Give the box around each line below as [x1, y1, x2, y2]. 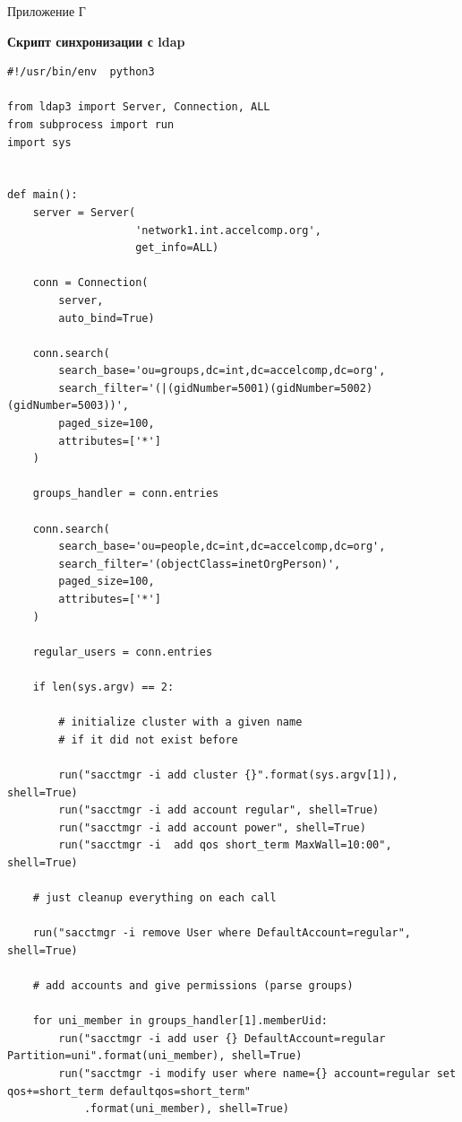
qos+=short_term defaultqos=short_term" [7, 1084, 252, 1098]
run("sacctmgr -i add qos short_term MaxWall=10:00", [58, 839, 392, 852]
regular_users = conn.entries [32, 645, 213, 658]
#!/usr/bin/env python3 [7, 65, 155, 79]
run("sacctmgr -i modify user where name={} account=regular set [58, 1067, 457, 1081]
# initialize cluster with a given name [58, 716, 303, 729]
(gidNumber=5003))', [7, 399, 130, 413]
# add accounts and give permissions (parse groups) [32, 979, 354, 993]
